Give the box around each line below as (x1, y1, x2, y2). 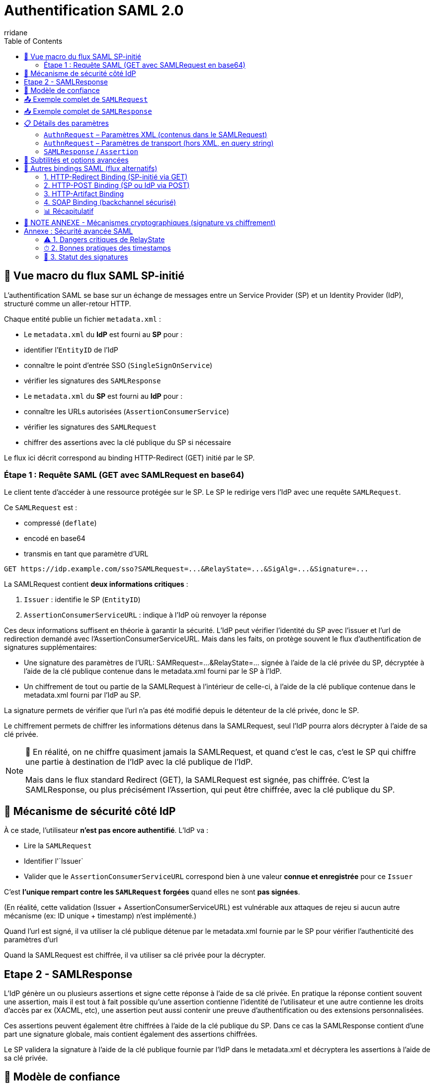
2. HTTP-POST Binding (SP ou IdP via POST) (44, 181, 190, 189)
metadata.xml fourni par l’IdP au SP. (24, 691, 141, 700)
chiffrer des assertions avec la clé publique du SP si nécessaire (24, 438, 231, 447)
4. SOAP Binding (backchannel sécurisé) (44, 197, 176, 206)
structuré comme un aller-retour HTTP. (4, 299, 131, 308)
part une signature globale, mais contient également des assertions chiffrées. (4, 1030, 258, 1039)
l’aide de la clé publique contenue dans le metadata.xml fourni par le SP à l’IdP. (24, 667, 282, 676)
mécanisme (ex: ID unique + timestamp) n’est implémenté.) (4, 911, 197, 920)
